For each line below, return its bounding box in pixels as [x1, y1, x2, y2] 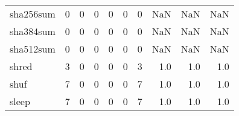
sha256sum [10, 7, 56, 21]
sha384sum [10, 24, 56, 38]
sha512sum [10, 42, 56, 56]
